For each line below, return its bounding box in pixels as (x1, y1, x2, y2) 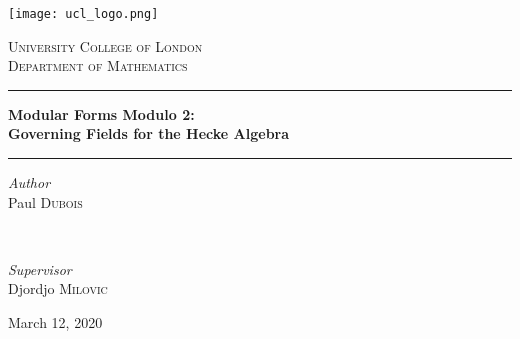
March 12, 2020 (8, 312, 103, 332)
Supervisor (8, 258, 72, 279)
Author (8, 172, 51, 193)
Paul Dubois (8, 191, 83, 212)
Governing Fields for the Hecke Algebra (8, 123, 290, 144)
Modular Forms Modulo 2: (8, 103, 195, 124)
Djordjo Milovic (8, 278, 108, 299)
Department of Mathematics (8, 55, 188, 76)
